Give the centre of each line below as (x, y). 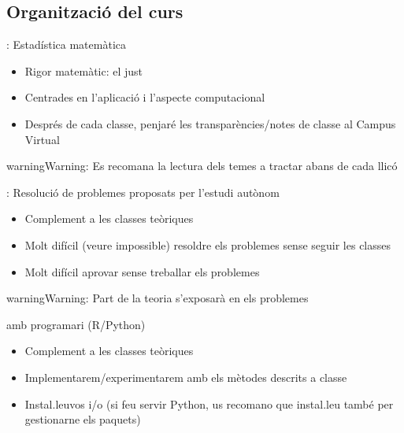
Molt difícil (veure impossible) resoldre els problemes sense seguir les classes (208, 244)
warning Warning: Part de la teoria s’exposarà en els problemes (158, 298)
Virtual (42, 139)
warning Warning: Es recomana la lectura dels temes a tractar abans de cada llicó (202, 166)
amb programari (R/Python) (76, 324)
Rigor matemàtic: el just (84, 70)
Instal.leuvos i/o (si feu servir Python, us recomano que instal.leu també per (209, 403)
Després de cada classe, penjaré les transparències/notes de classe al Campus (210, 123)
